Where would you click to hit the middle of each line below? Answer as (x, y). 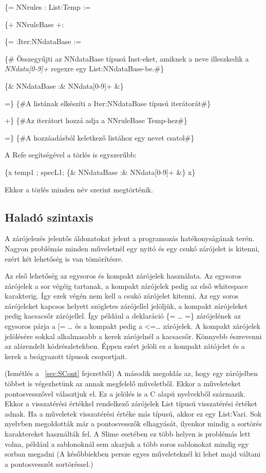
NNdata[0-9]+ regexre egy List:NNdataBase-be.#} (84, 68)
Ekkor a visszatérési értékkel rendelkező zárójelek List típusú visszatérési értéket (131, 403)
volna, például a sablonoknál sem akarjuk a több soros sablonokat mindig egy (127, 444)
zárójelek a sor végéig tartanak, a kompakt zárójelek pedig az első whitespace (126, 285)
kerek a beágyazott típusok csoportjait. (66, 356)
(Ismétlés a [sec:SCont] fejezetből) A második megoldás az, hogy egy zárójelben (131, 373)
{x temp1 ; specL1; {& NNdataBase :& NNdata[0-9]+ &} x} (100, 172)
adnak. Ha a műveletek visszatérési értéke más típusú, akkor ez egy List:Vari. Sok (133, 413)
